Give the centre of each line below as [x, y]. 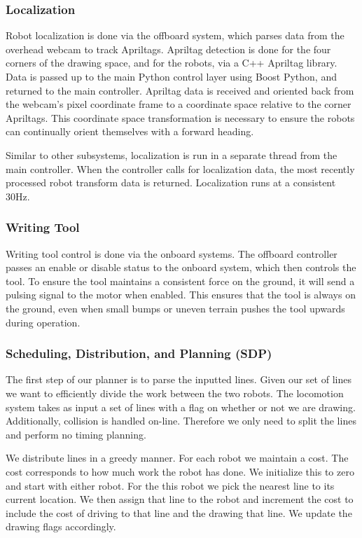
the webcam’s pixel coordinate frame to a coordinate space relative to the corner [179, 104]
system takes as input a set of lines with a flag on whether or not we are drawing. [181, 407]
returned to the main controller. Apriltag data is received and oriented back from [180, 90]
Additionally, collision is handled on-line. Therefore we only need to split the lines [181, 421]
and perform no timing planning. [76, 434]
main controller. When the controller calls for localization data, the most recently [180, 168]
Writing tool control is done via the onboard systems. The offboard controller [172, 253]
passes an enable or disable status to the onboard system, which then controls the [181, 267]
